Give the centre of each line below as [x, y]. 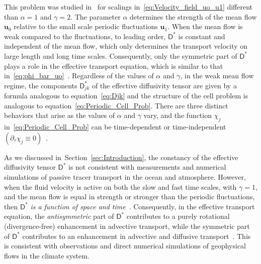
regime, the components [41, 85]
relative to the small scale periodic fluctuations [86, 26]
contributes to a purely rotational [178, 216]
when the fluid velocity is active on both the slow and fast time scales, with [120, 186]
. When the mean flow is [205, 26]
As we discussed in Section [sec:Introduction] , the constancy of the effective [121, 157]
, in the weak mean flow [217, 76]
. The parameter [96, 16]
